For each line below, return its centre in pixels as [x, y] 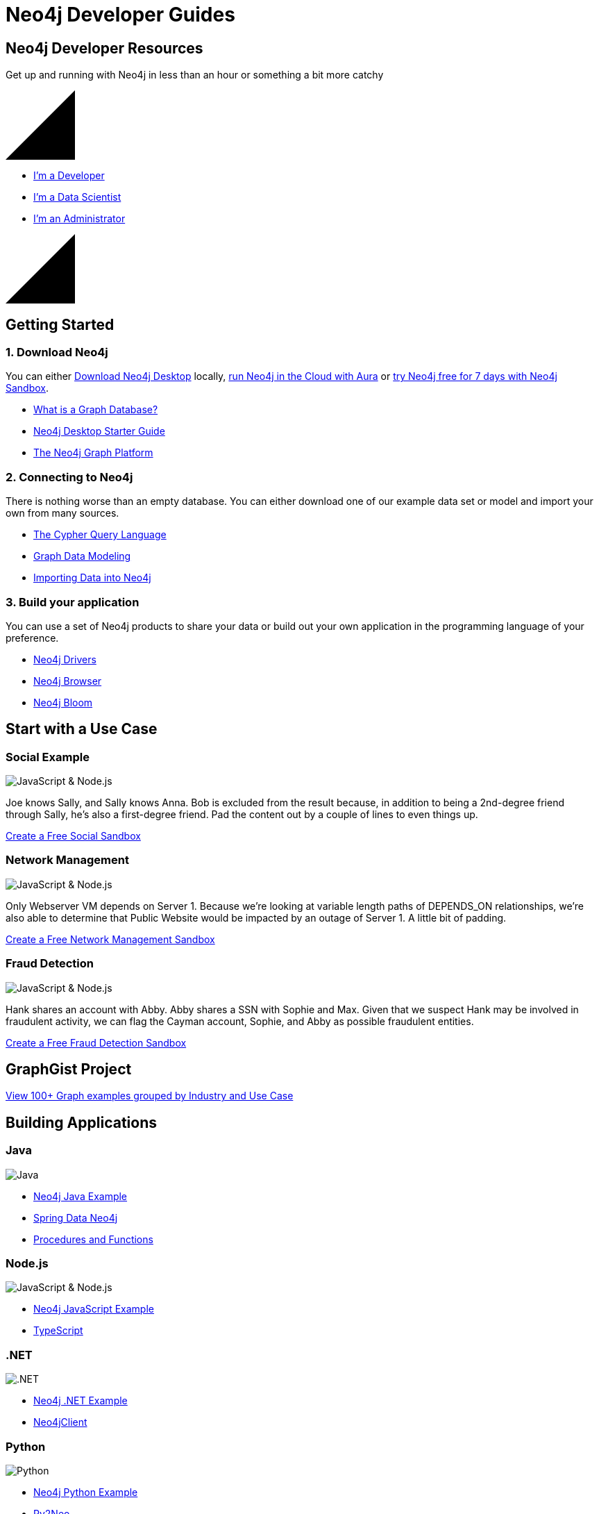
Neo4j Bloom [63, 702]
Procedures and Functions [93, 1239]
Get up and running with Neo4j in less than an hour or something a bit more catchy [195, 75]
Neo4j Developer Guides [120, 15]
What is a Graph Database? [96, 410]
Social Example [48, 757]
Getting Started [60, 324]
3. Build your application [73, 602]
